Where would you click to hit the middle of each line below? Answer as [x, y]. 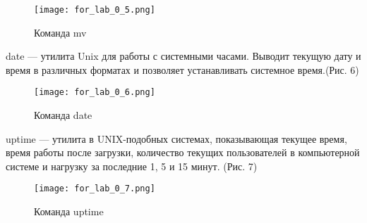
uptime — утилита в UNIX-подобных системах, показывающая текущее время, [176, 138]
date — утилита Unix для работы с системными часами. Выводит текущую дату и [183, 56]
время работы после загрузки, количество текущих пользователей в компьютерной [183, 152]
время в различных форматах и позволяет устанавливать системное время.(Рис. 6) [182, 69]
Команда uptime [69, 211]
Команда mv [60, 32]
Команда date [63, 115]
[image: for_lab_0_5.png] [95, 10]
